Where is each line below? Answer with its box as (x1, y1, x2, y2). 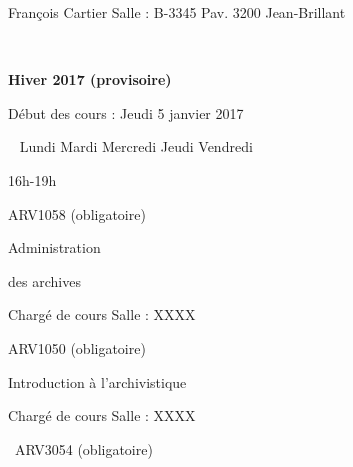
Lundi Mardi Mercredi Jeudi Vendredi (19, 136, 253, 157)
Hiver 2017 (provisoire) (8, 69, 172, 90)
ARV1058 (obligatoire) (8, 203, 146, 224)
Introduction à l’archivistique (8, 371, 187, 392)
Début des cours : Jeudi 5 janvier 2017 (8, 102, 244, 123)
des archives (8, 270, 81, 291)
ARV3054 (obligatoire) (14, 438, 153, 459)
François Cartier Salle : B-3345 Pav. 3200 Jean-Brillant (8, 2, 346, 22)
